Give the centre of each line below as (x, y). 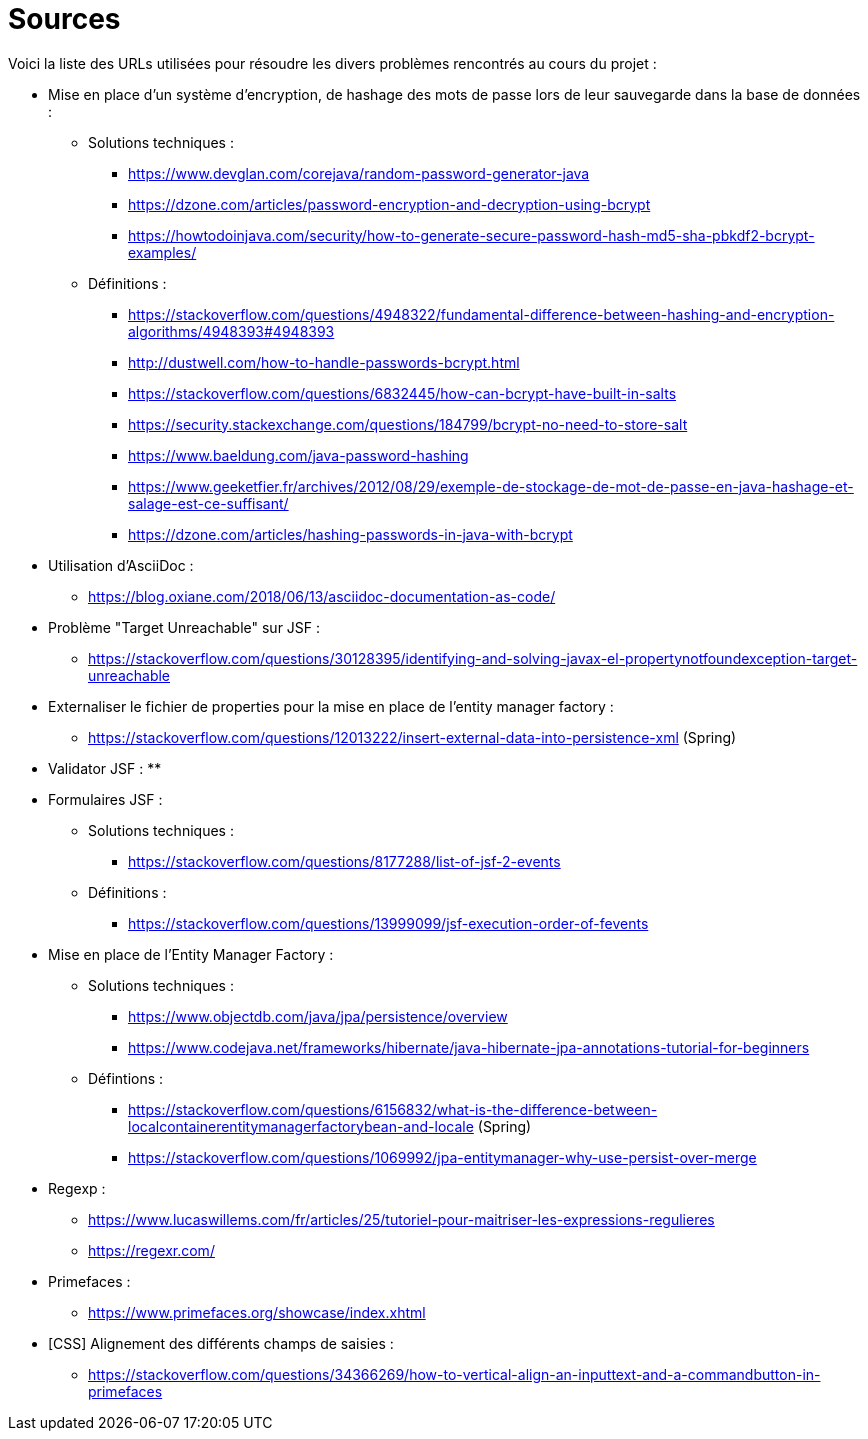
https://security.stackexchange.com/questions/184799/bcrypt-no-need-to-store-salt (408, 424)
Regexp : (77, 1188)
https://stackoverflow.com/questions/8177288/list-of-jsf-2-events (344, 861)
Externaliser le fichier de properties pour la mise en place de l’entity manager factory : (331, 706)
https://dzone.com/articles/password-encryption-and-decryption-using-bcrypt (389, 204)
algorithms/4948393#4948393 (231, 331)
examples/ (162, 252)
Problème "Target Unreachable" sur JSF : (184, 627)
